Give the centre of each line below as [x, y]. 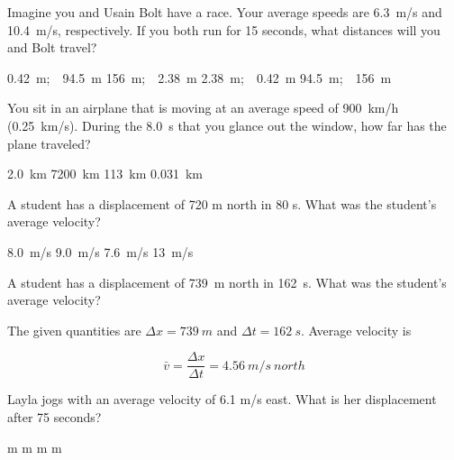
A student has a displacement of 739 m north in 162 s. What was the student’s [227, 282]
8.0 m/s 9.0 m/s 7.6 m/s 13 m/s [100, 251]
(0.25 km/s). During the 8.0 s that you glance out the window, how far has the [227, 125]
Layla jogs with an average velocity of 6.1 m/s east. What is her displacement [222, 399]
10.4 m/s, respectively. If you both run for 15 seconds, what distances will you [224, 29]
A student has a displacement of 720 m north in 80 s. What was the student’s [222, 203]
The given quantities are [74, 330]
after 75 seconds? [54, 416]
